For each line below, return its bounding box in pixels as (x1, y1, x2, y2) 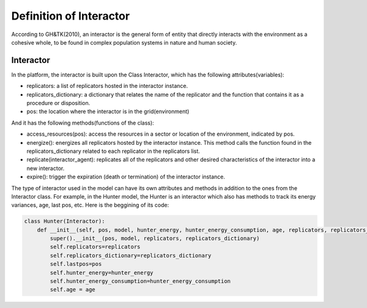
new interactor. (26, 164, 65, 172)
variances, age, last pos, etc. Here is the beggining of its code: (11, 202, 169, 209)
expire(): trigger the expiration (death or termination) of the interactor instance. (26, 173, 226, 180)
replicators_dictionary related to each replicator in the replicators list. (26, 147, 200, 155)
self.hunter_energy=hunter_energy (50, 269, 154, 276)
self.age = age (50, 286, 96, 293)
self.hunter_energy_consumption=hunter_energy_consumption (50, 278, 231, 285)
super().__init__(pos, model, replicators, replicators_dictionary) (50, 235, 260, 242)
